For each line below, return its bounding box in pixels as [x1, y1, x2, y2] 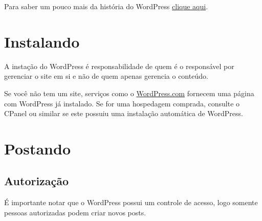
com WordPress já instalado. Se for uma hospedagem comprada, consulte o [4, 98, 240, 108]
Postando [4, 138, 71, 159]
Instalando [4, 31, 80, 52]
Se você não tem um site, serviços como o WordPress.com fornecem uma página [4, 87, 254, 98]
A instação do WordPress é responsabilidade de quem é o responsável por [4, 60, 234, 71]
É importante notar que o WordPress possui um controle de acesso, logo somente [4, 197, 258, 208]
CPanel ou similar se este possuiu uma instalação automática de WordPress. [4, 108, 243, 119]
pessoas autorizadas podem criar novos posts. [4, 207, 146, 217]
